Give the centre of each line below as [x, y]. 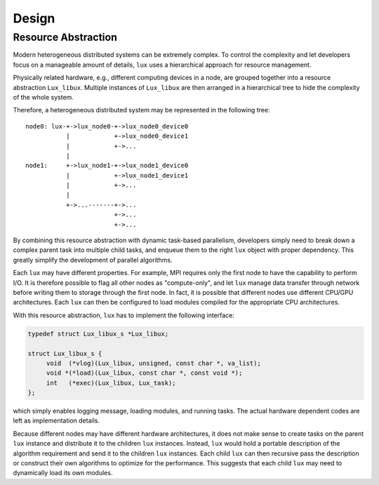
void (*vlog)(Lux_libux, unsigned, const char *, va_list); [153, 363]
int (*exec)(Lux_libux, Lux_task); [111, 383]
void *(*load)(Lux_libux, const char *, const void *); [144, 373]
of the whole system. [43, 97]
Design [34, 18]
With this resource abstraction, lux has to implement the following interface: [124, 315]
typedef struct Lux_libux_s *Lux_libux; [98, 334]
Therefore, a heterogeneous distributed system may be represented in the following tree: [141, 110]
